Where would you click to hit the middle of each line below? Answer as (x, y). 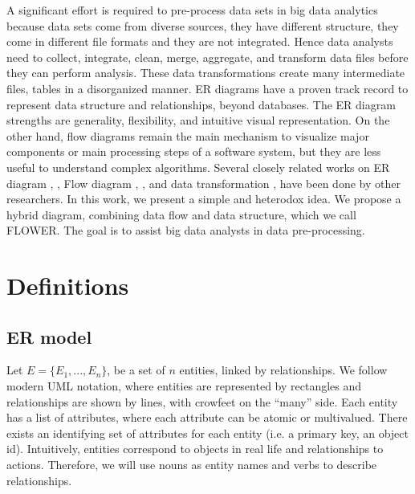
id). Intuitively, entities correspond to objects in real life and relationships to (195, 449)
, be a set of (136, 370)
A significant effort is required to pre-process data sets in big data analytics (192, 10)
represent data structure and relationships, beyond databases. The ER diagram (201, 104)
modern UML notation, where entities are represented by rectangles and (184, 386)
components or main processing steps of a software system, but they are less (194, 151)
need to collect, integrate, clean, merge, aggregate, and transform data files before (207, 57)
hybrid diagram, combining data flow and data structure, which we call (181, 214)
